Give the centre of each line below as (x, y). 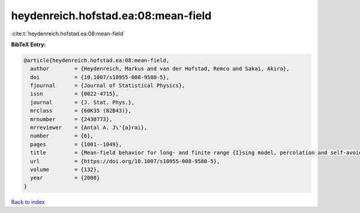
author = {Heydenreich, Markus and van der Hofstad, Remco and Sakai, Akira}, (160, 69)
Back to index (28, 202)
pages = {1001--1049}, (76, 144)
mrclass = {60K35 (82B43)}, (81, 111)
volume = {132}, (65, 169)
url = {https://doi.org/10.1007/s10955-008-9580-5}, (125, 161)
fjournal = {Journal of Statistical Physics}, (108, 86)
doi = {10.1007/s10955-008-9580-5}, (100, 77)
